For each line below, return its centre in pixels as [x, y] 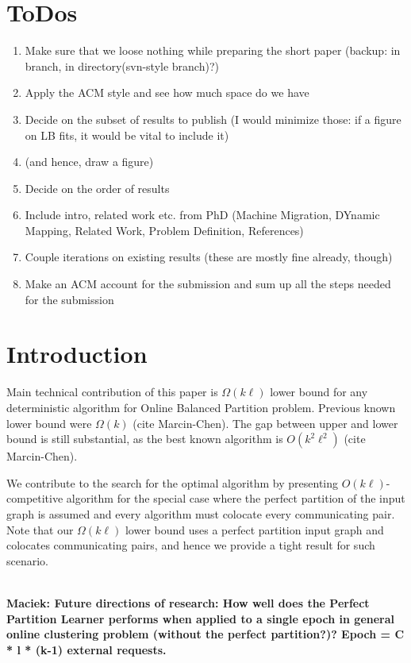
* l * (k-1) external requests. [86, 649]
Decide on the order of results [97, 188]
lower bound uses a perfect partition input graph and [254, 529]
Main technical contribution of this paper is [112, 392]
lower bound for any [319, 392]
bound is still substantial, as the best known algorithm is [145, 439]
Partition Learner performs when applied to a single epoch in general [201, 618]
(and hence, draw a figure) [89, 162]
